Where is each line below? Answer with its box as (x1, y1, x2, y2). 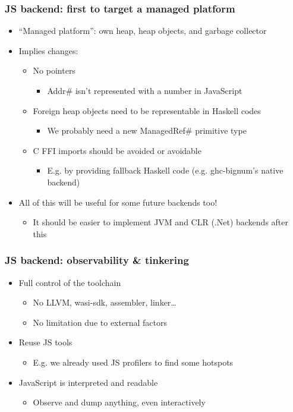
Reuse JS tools (18, 336, 73, 348)
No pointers (33, 64, 75, 77)
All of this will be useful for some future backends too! (18, 196, 218, 208)
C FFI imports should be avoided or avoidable (33, 144, 201, 156)
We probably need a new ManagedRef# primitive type (47, 124, 247, 137)
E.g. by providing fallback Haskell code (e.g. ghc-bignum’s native (47, 164, 283, 177)
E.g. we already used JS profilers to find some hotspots (33, 356, 234, 368)
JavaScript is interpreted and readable (18, 376, 158, 388)
